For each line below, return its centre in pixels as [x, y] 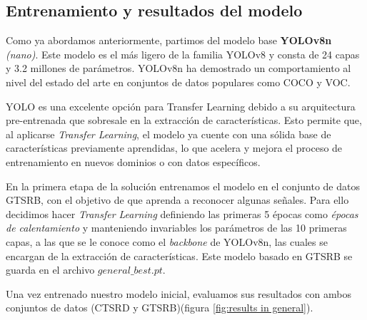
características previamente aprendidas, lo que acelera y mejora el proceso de [174, 148]
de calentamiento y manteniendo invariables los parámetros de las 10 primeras [176, 228]
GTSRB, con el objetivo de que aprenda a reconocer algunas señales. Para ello [177, 200]
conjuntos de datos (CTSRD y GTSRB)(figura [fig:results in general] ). [160, 308]
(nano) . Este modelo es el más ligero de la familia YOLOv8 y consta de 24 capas [183, 54]
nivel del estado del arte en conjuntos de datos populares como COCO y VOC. [178, 82]
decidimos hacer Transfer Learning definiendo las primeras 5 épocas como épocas [182, 213]
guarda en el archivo [50, 270]
